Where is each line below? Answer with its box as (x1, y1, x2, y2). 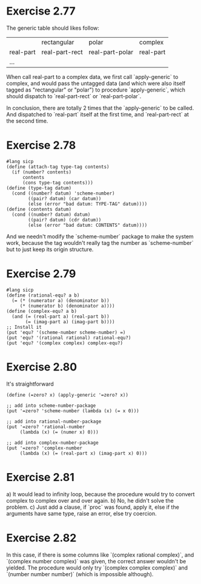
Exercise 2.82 (6, 531, 77, 545)
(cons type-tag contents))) (22, 180, 94, 186)
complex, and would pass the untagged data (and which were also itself (6, 79, 186, 87)
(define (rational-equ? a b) (6, 292, 80, 298)
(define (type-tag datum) (6, 185, 71, 191)
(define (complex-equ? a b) (6, 308, 77, 314)
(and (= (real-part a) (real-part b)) (12, 314, 110, 320)
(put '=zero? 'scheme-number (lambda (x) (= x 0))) (6, 408, 139, 414)
